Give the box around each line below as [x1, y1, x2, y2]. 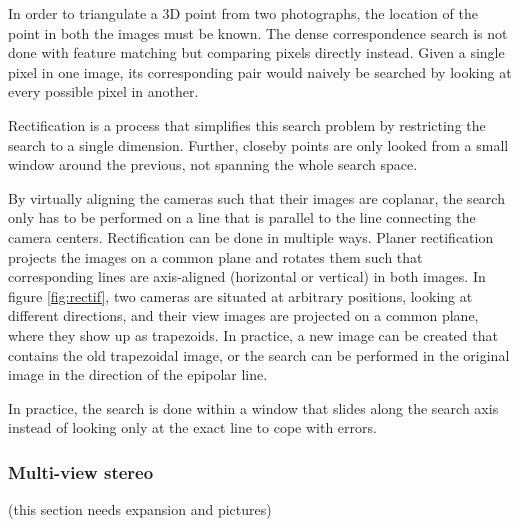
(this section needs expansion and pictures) [8, 499, 272, 520]
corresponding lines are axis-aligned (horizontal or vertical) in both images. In [8, 266, 486, 287]
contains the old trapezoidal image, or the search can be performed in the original [8, 344, 510, 365]
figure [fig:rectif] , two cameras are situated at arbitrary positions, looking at [8, 285, 473, 306]
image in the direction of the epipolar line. [8, 364, 268, 385]
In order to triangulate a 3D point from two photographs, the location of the [8, 3, 478, 23]
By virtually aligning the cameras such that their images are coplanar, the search [8, 187, 505, 208]
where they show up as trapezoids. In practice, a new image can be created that [8, 324, 498, 345]
